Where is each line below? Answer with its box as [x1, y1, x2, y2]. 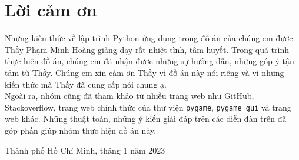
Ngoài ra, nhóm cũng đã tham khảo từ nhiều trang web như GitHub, [5, 89, 254, 102]
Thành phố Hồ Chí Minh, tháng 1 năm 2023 [5, 144, 165, 156]
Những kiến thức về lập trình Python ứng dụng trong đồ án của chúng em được [5, 32, 293, 44]
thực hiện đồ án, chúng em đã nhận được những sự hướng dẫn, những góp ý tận [5, 55, 294, 67]
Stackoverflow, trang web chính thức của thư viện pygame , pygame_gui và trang [5, 101, 291, 113]
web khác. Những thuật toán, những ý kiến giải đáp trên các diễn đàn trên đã [5, 112, 287, 125]
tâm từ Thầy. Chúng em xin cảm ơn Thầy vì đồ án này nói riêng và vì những [5, 66, 284, 78]
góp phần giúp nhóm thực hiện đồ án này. [5, 124, 157, 136]
